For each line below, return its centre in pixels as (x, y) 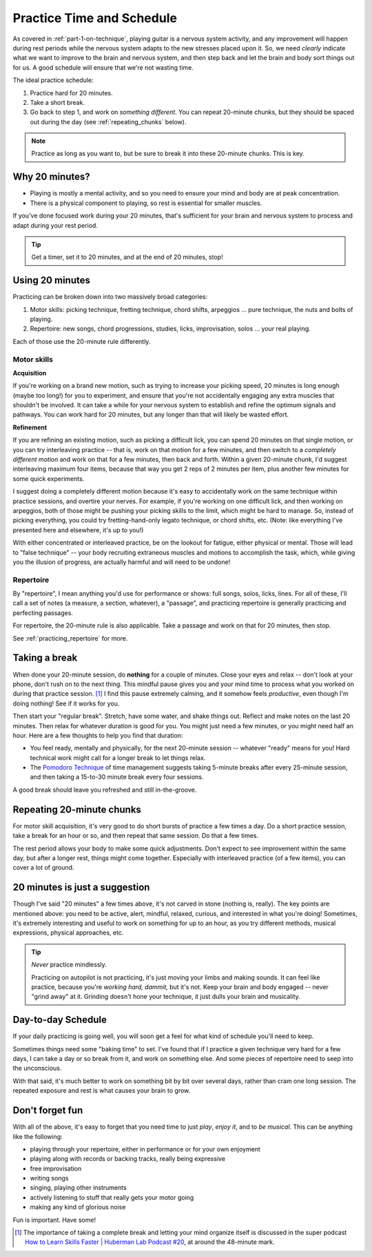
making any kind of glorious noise (78, 1207)
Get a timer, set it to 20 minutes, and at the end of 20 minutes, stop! (127, 257)
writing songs (49, 1178)
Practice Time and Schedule (95, 18)
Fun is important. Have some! (54, 1220)
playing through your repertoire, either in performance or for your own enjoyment (145, 1149)
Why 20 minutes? (51, 177)
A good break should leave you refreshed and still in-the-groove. (105, 790)
